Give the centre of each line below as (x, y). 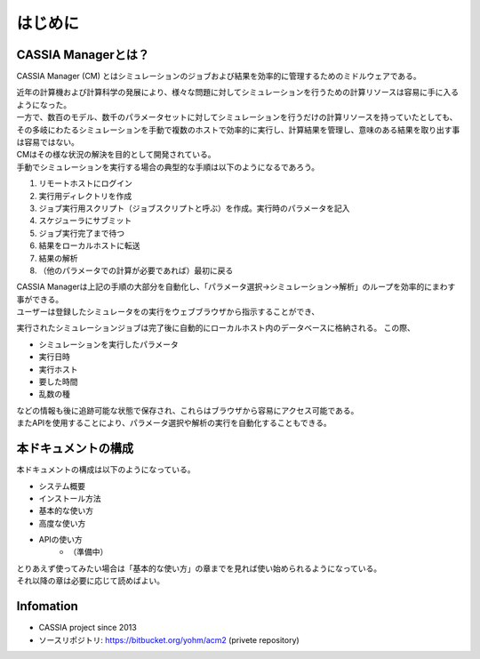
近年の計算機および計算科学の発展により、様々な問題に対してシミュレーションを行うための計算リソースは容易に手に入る (238, 92)
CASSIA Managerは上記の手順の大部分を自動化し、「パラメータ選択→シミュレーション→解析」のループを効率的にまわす (236, 287)
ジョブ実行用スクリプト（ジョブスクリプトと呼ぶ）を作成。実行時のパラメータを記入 (194, 208)
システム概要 (62, 486)
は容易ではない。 (48, 142)
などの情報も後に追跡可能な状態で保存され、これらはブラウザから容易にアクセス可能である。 (188, 410)
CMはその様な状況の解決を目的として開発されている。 (116, 155)
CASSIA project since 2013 (88, 628)
